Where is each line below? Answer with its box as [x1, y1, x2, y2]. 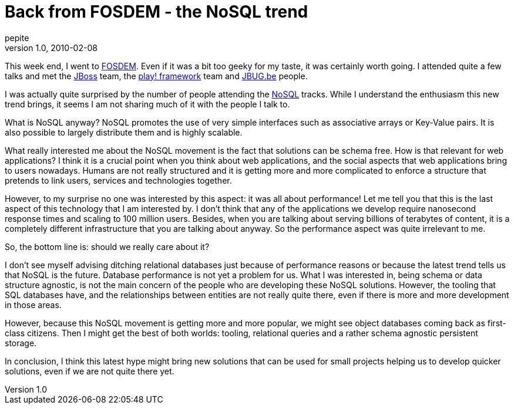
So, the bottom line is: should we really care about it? [5, 241, 210, 252]
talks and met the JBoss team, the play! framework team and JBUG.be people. [5, 70, 308, 81]
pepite [5, 32, 29, 43]
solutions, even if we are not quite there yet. [5, 366, 174, 376]
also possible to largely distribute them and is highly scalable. [5, 127, 243, 137]
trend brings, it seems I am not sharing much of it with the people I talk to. [5, 99, 290, 109]
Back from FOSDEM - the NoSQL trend [5, 2, 308, 22]
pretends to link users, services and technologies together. [5, 175, 232, 185]
